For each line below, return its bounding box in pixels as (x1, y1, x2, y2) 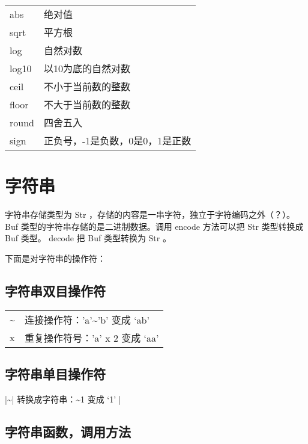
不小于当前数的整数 (43, 79, 130, 93)
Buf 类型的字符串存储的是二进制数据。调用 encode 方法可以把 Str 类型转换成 (5, 220, 304, 232)
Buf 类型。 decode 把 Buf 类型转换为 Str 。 (5, 232, 171, 244)
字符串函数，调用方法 (5, 422, 131, 440)
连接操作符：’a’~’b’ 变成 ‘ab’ (24, 312, 149, 327)
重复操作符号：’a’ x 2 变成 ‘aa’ (24, 330, 159, 345)
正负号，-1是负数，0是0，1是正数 (43, 134, 192, 147)
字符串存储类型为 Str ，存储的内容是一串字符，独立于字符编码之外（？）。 (5, 208, 295, 221)
